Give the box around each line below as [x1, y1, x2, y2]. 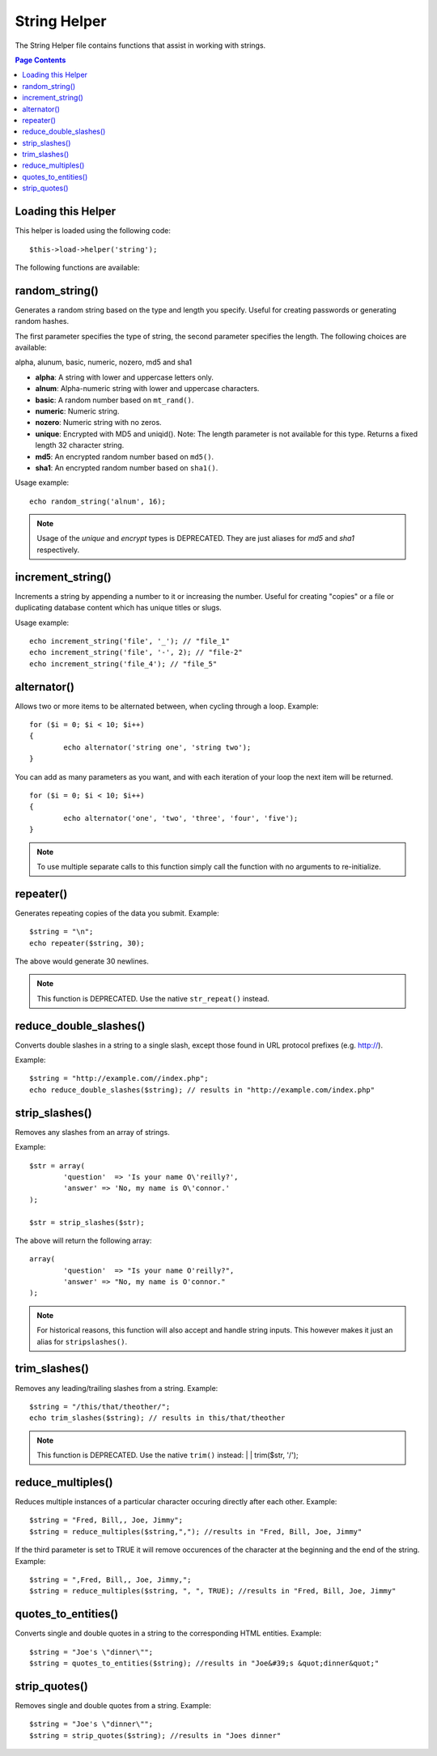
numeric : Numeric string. [35, 406, 120, 416]
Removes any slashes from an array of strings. [15, 1127, 170, 1137]
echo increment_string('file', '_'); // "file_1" [29, 636, 231, 645]
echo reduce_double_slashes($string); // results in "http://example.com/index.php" [29, 1085, 375, 1095]
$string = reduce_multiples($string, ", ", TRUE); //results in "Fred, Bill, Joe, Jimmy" [29, 1587, 397, 1596]
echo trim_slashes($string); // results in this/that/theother [29, 1414, 286, 1422]
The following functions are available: [15, 262, 140, 272]
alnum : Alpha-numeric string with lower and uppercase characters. [35, 384, 260, 393]
